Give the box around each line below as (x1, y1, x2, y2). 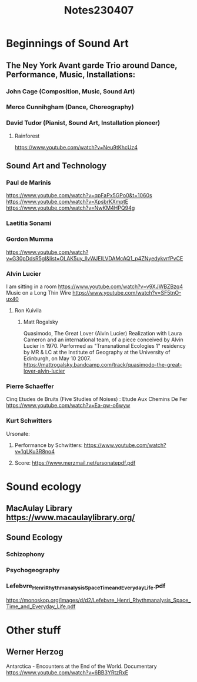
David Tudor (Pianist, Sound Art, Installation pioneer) (6, 119, 161, 127)
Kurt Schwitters (6, 417, 52, 425)
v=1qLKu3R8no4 (14, 448, 55, 455)
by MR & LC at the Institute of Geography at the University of (23, 348, 171, 355)
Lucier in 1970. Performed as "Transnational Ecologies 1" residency (23, 342, 186, 349)
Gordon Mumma (6, 235, 54, 243)
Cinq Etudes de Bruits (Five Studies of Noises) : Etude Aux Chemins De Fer (6, 396, 188, 403)
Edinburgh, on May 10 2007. (23, 355, 91, 362)
